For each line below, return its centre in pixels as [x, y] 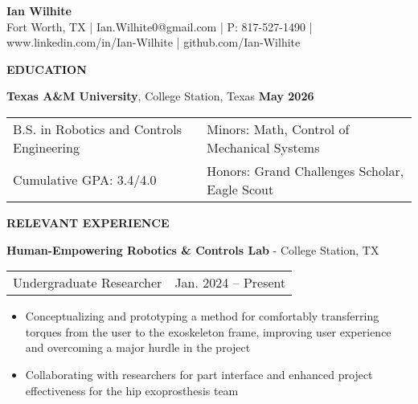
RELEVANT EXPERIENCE [88, 222]
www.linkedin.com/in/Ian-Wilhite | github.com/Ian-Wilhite [154, 42]
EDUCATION [47, 69]
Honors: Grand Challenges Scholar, [305, 170]
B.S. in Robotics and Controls [98, 129]
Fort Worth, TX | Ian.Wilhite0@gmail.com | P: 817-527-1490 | [160, 26]
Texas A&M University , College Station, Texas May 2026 [160, 96]
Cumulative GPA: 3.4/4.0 [85, 180]
